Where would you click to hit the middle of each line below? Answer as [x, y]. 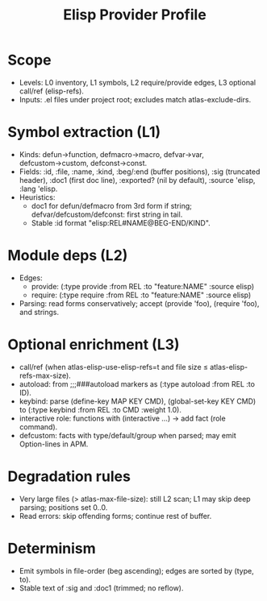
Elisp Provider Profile [135, 15]
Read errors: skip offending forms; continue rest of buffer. [115, 516]
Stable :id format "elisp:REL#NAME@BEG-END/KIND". [121, 222]
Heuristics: [37, 197]
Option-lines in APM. [54, 444]
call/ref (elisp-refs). [51, 91]
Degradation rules [69, 476]
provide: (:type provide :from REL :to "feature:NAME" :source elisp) [143, 286]
